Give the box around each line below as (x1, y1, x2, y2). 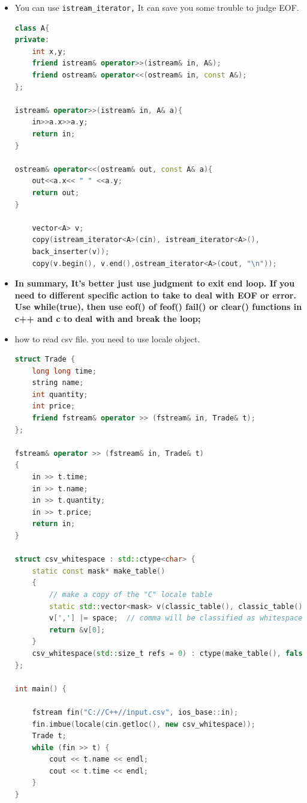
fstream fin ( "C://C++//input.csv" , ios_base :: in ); (32, 708, 239, 717)
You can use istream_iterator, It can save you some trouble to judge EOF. (14, 1, 299, 13)
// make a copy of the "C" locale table (49, 590, 213, 599)
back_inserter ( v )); (32, 247, 110, 256)
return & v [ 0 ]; (49, 625, 106, 634)
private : (14, 35, 50, 44)
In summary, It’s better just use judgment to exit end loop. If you (14, 277, 295, 289)
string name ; (32, 378, 84, 387)
